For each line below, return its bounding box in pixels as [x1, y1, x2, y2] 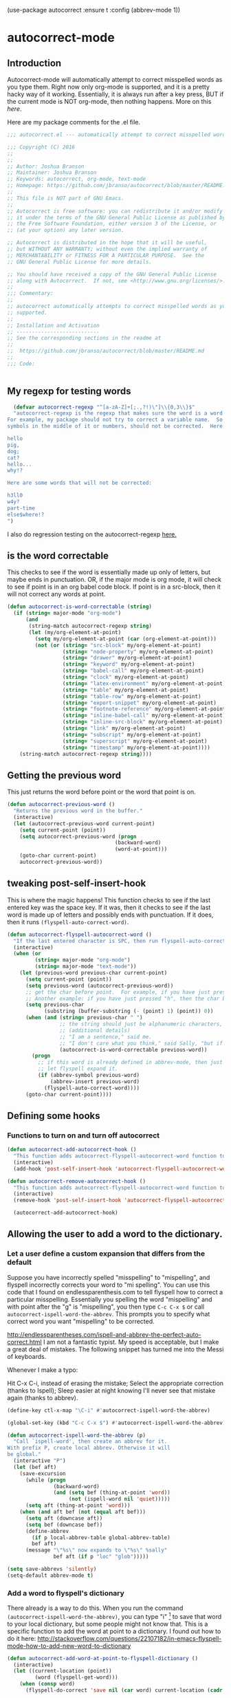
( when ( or [13, 950, 41, 957]
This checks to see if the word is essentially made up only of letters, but [7, 568, 211, 576]
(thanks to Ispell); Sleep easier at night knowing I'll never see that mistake [7, 1386, 216, 1395]
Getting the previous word [7, 770, 122, 781]
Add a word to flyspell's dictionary [7, 1588, 125, 1598]
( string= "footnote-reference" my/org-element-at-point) [62, 706, 229, 712]
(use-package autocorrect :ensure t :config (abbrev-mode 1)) [7, 6, 181, 14]
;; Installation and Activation [7, 322, 100, 329]
